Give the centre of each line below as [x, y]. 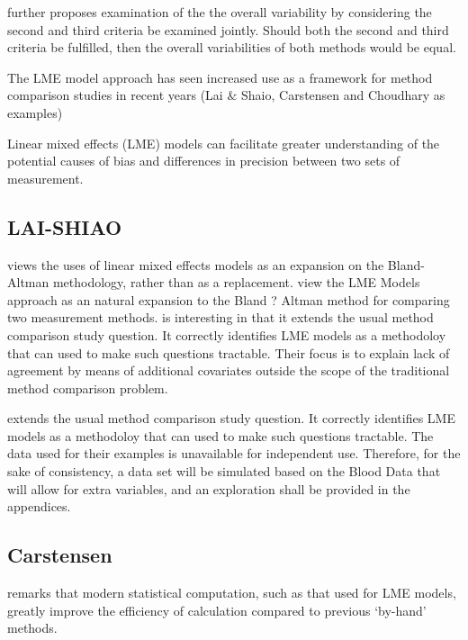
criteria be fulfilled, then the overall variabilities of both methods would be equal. [232, 47]
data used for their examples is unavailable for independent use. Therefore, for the [234, 453]
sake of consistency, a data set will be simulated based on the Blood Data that [224, 471]
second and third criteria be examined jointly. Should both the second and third [228, 29]
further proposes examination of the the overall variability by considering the [220, 12]
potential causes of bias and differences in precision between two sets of [204, 161]
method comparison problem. [88, 388]
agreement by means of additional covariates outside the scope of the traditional [229, 370]
